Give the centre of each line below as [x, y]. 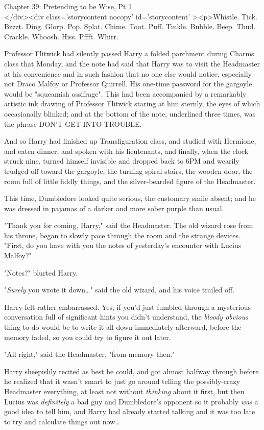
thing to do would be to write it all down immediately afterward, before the [123, 327]
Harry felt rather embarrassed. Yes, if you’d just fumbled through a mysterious [128, 307]
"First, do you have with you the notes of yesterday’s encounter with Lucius [123, 245]
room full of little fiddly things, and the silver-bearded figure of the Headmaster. [130, 181]
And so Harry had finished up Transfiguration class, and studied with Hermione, [130, 141]
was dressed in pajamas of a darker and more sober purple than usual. [114, 208]
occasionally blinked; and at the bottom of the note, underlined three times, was [130, 113]
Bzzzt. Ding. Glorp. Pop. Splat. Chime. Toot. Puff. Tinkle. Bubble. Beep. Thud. [130, 26]
